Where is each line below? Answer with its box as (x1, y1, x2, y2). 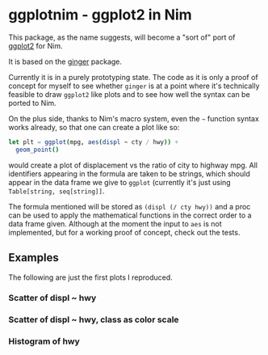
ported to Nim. (8, 98, 57, 108)
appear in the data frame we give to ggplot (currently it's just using (8, 177, 232, 187)
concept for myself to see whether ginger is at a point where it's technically (8, 81, 260, 91)
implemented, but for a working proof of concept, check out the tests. (8, 227, 241, 237)
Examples (8, 251, 59, 264)
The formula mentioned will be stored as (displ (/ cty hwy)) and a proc (8, 201, 251, 211)
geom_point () (15, 146, 60, 154)
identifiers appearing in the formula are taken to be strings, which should (8, 168, 250, 179)
